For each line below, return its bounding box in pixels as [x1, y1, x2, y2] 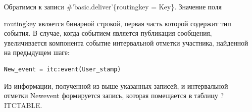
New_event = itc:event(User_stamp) [4, 65, 121, 73]
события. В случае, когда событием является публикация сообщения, [4, 28, 212, 38]
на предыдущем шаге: [4, 47, 70, 57]
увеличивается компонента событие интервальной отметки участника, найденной [4, 37, 249, 48]
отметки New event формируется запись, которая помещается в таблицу [4, 90, 218, 101]
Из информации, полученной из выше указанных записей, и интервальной [4, 80, 228, 91]
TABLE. [16, 100, 42, 110]
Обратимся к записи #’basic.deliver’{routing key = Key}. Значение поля [4, 1, 222, 11]
